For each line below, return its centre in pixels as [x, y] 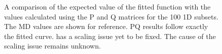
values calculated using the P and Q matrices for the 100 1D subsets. [111, 16]
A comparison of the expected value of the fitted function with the [107, 6]
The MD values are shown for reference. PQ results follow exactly [106, 26]
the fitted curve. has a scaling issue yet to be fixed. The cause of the [110, 36]
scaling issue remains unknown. [52, 46]
